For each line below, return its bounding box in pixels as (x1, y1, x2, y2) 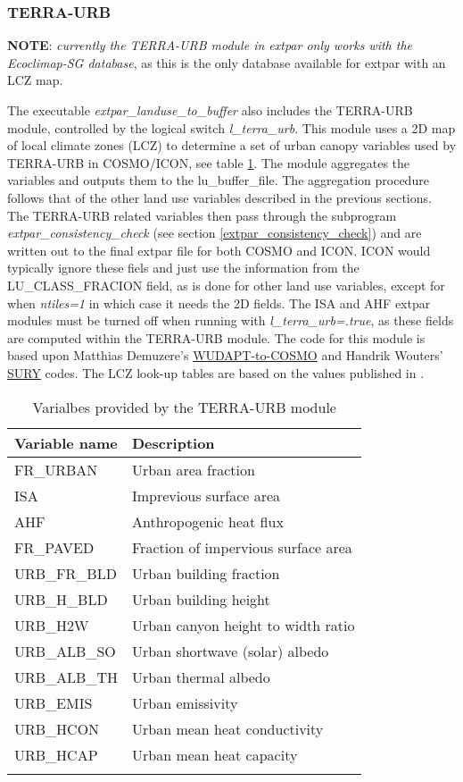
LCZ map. (7, 71, 63, 89)
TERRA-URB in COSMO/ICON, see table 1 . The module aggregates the (7, 153, 410, 172)
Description (131, 432, 215, 453)
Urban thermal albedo (131, 666, 270, 687)
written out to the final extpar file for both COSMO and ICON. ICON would (7, 240, 431, 259)
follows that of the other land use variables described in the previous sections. (7, 188, 432, 206)
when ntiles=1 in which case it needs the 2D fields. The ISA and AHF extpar (7, 293, 431, 312)
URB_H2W (14, 614, 89, 635)
